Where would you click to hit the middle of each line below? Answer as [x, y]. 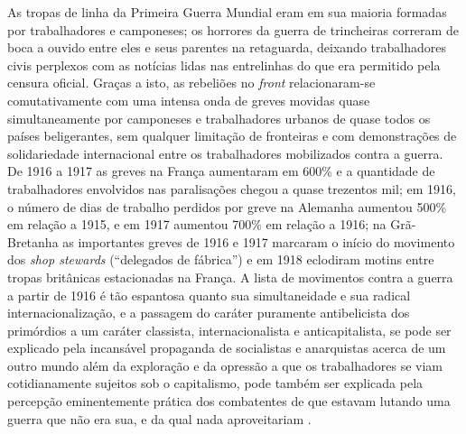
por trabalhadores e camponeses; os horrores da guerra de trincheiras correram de [233, 29]
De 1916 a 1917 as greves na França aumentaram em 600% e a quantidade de [221, 171]
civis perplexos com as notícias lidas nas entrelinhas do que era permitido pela [224, 65]
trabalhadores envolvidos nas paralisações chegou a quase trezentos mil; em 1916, [232, 188]
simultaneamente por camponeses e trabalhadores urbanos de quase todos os [219, 118]
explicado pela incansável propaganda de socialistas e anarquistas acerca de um [227, 348]
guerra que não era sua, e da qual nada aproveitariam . [159, 418]
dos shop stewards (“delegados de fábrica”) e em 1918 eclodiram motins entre [221, 259]
